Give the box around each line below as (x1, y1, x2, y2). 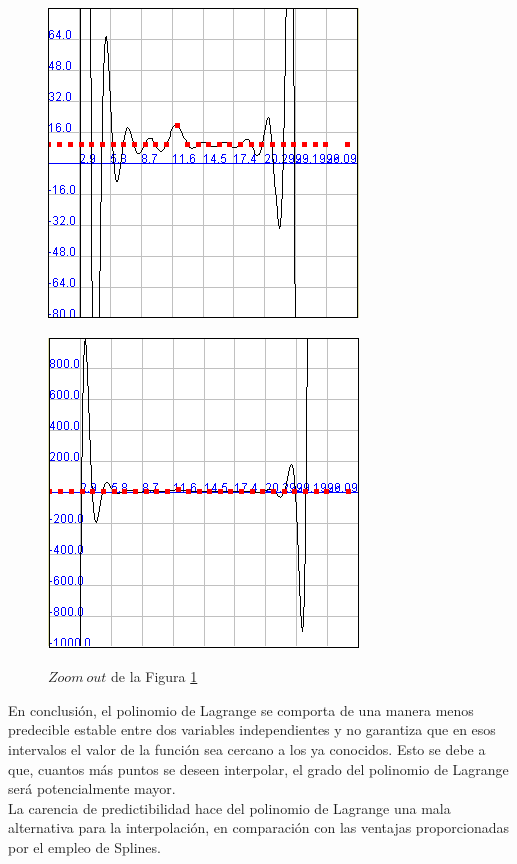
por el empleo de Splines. (8, 836, 161, 857)
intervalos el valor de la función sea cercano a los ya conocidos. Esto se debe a (8, 738, 486, 759)
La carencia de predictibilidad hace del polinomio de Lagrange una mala (8, 797, 451, 818)
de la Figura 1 (111, 666, 198, 687)
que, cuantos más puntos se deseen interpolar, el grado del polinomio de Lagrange (8, 758, 509, 779)
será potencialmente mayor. (8, 778, 176, 799)
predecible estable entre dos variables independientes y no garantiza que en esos (8, 719, 496, 740)
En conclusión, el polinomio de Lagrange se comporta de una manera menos (8, 699, 474, 720)
